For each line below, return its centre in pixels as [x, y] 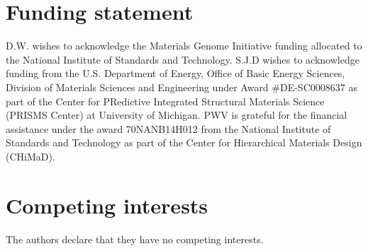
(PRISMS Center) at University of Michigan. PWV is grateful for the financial [177, 115]
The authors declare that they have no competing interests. [135, 239]
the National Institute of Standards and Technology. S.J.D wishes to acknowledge [183, 59]
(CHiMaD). [30, 156]
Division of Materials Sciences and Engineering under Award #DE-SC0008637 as [182, 87]
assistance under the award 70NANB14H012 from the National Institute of [168, 128]
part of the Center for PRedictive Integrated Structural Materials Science [165, 101]
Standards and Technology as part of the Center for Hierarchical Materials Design [184, 142]
